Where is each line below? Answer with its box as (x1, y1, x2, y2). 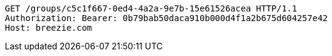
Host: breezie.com (5, 23, 92, 33)
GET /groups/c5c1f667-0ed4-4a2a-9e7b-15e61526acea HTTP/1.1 (5, 4, 297, 13)
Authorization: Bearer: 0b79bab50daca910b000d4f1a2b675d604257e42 (5, 13, 328, 23)
